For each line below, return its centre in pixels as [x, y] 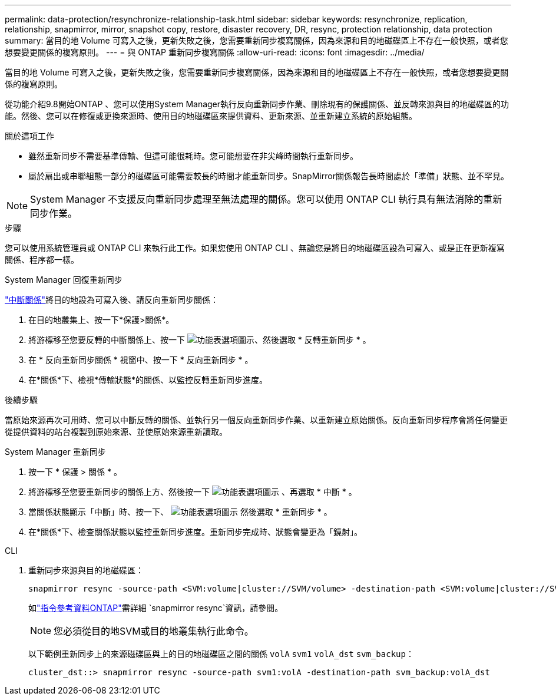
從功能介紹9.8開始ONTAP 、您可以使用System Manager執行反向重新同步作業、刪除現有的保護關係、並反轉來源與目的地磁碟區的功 [257, 104]
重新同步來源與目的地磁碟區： [86, 570]
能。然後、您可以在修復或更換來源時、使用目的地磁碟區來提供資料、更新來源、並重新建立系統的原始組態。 [211, 116]
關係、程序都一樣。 [42, 260]
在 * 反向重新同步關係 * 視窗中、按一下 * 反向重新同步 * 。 [141, 360]
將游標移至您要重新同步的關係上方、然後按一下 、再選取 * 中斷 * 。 [193, 492]
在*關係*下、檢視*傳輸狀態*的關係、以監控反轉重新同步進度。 [148, 380]
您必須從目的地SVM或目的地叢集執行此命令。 [154, 631]
